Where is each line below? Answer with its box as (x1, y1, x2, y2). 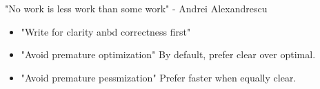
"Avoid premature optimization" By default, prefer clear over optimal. (21, 47, 316, 62)
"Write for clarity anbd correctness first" (21, 24, 191, 38)
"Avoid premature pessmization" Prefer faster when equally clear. (21, 70, 297, 84)
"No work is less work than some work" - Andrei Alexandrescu (5, 1, 268, 15)
